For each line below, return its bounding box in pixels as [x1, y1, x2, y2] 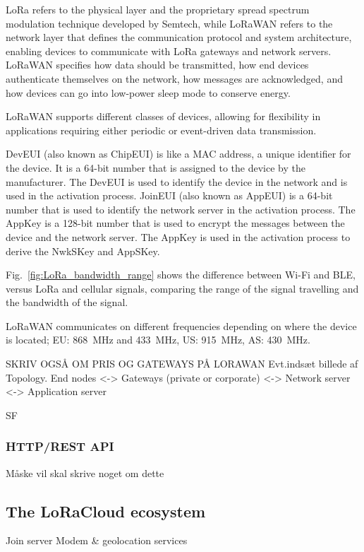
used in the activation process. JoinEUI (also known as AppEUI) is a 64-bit [6, 188, 333, 203]
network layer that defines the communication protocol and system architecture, [6, 30, 352, 45]
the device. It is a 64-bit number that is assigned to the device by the [6, 160, 305, 175]
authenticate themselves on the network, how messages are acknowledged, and [6, 71, 343, 86]
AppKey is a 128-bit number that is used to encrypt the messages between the [6, 216, 345, 230]
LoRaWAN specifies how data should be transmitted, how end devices [6, 57, 309, 72]
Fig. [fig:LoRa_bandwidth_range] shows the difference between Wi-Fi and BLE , [6, 267, 356, 282]
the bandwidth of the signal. [6, 295, 128, 310]
